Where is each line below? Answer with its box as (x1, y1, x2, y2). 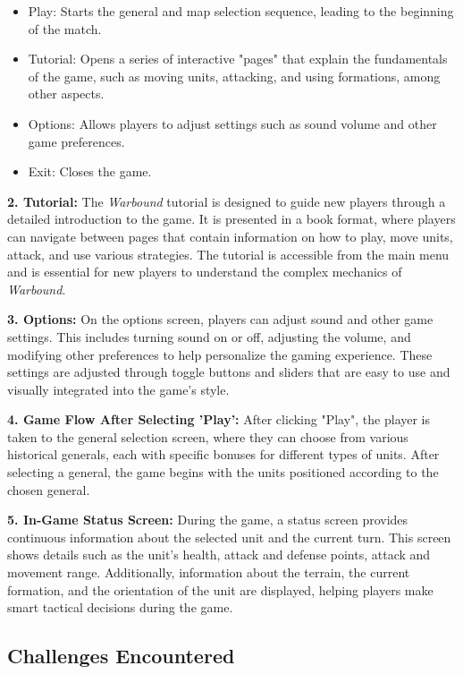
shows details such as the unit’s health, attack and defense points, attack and (7, 545, 431, 564)
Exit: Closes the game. (28, 162, 152, 181)
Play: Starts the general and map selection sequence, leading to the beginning (28, 2, 454, 20)
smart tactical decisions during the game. (7, 598, 233, 617)
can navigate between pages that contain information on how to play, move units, (7, 226, 453, 245)
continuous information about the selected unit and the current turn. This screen (7, 527, 451, 546)
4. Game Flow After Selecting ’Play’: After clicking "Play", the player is (7, 410, 431, 429)
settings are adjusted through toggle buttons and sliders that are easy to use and (7, 363, 450, 381)
